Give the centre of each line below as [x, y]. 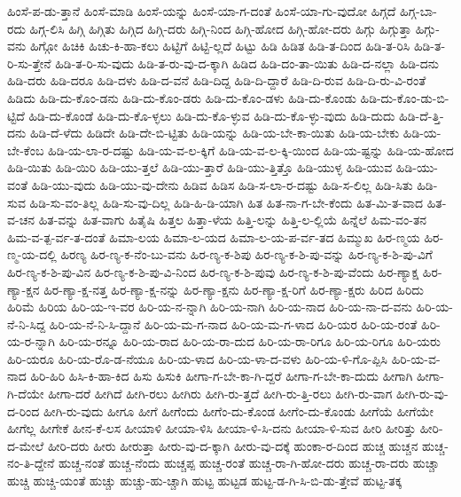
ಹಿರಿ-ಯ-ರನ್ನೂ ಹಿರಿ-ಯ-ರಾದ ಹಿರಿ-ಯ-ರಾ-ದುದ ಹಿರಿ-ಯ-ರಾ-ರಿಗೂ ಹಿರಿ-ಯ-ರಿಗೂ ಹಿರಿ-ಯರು [250, 341]
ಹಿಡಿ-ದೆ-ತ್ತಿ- [422, 115]
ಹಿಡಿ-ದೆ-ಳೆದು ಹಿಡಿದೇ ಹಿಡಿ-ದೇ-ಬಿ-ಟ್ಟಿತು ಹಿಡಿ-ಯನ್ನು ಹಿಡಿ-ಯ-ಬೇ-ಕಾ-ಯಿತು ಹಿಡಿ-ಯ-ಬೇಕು [215, 133]
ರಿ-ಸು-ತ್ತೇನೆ [29, 63]
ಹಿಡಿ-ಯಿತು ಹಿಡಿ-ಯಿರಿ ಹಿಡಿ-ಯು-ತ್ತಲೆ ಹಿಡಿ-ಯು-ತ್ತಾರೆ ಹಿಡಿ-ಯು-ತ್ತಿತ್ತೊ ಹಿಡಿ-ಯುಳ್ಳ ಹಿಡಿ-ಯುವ [200, 167]
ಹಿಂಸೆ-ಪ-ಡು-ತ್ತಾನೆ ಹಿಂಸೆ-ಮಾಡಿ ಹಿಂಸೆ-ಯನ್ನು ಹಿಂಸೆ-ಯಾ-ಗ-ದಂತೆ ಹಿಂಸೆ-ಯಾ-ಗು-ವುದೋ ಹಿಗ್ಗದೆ [202, 11]
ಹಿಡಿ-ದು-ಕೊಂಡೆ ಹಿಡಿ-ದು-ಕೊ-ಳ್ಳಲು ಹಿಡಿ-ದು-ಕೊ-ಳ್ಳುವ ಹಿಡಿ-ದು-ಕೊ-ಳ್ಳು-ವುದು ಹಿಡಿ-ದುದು [212, 115]
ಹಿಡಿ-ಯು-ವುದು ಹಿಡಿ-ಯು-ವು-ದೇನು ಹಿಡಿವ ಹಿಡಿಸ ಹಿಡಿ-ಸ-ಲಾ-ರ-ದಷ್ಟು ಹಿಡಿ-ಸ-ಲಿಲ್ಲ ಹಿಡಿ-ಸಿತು [222, 184]
